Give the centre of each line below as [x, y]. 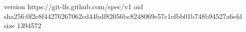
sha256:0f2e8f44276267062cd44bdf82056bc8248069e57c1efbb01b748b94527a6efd [123, 16]
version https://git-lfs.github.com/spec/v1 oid [74, 6]
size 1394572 [23, 25]
